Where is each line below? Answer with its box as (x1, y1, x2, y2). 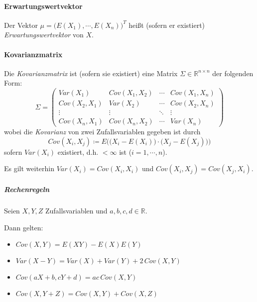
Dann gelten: (4, 222, 43, 232)
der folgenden (212, 68, 254, 78)
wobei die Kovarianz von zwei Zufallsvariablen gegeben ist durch (4, 126, 201, 137)
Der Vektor (4, 19, 38, 30)
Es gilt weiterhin (4, 163, 55, 174)
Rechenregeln (4, 184, 50, 194)
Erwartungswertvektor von (4, 29, 84, 40)
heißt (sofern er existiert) (128, 19, 205, 30)
